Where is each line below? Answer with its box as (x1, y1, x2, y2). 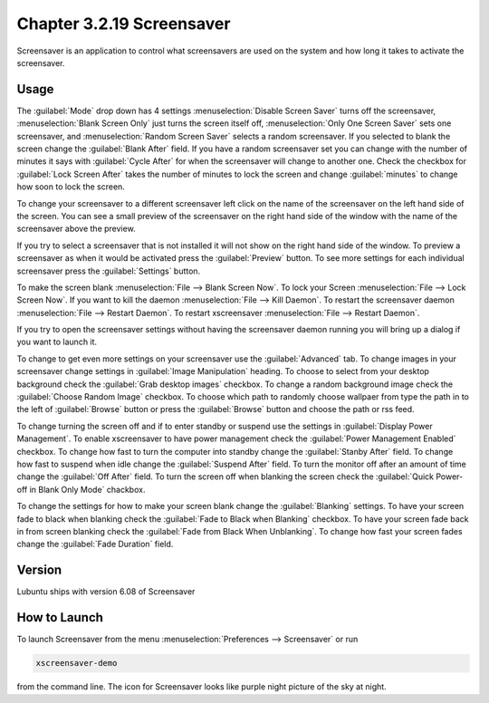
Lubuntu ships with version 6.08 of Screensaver (16, 586, 196, 597)
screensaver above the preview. (16, 223, 136, 235)
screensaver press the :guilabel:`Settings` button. (16, 265, 201, 276)
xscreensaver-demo (35, 658, 118, 669)
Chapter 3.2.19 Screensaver (16, 14, 231, 34)
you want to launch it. (16, 336, 98, 348)
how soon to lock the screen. (16, 181, 126, 192)
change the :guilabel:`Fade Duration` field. (16, 539, 174, 550)
